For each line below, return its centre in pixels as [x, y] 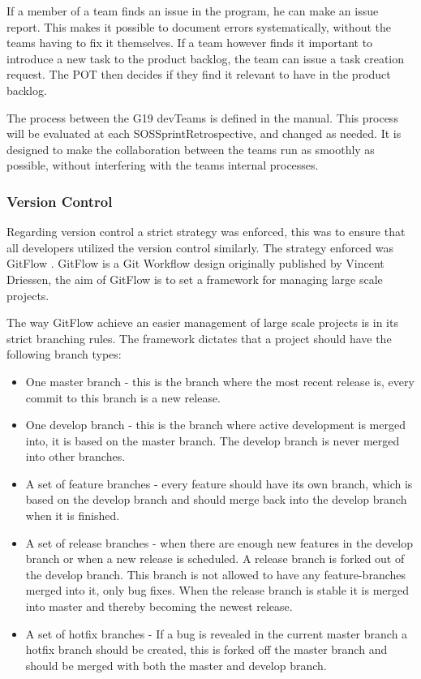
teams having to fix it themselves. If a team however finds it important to [190, 43]
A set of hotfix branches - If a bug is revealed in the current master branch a [217, 633]
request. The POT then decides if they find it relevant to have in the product [199, 74]
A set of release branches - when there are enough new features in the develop [219, 542]
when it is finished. [73, 516]
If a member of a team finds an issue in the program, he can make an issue [193, 11]
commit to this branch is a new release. [123, 397]
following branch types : [64, 354]
